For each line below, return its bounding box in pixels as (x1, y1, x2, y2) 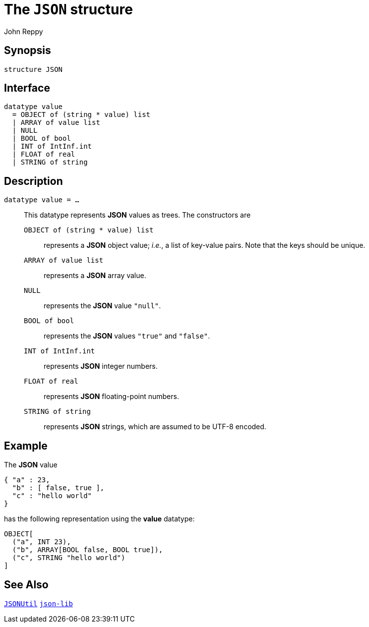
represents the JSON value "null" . (44, 301, 161, 310)
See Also (4, 578, 49, 591)
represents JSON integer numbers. (44, 362, 158, 371)
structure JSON (4, 65, 63, 73)
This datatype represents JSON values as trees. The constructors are (24, 211, 251, 220)
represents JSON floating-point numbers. (44, 392, 179, 401)
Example (4, 439, 48, 452)
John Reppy (4, 27, 43, 36)
